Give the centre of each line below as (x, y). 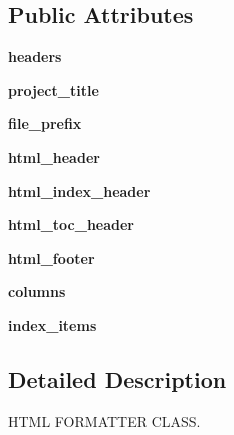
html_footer (51, 257)
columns (37, 291)
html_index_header (79, 190)
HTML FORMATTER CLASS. (104, 420)
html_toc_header (71, 224)
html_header (54, 156)
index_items (52, 324)
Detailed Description (117, 378)
